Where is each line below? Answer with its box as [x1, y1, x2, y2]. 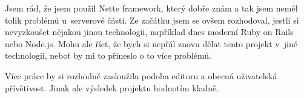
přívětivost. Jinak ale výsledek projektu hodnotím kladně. [5, 81, 219, 94]
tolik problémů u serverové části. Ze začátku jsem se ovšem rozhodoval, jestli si [5, 13, 299, 26]
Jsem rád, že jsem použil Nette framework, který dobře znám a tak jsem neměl [5, 2, 298, 14]
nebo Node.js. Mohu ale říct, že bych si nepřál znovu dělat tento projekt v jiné [5, 37, 297, 50]
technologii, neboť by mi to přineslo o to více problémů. [5, 49, 211, 62]
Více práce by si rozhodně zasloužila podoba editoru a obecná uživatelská [5, 69, 277, 82]
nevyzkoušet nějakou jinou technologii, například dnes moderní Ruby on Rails [5, 25, 294, 38]
